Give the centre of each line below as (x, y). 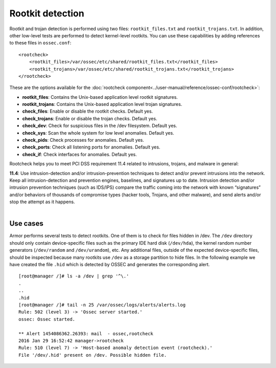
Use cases (26, 223)
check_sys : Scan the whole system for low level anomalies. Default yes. (98, 133)
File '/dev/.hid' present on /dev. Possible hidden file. (93, 355)
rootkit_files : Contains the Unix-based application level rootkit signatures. (100, 97)
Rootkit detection (47, 13)
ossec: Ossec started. (47, 319)
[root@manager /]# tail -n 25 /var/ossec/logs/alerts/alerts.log (102, 305)
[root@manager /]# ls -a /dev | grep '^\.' (74, 276)
